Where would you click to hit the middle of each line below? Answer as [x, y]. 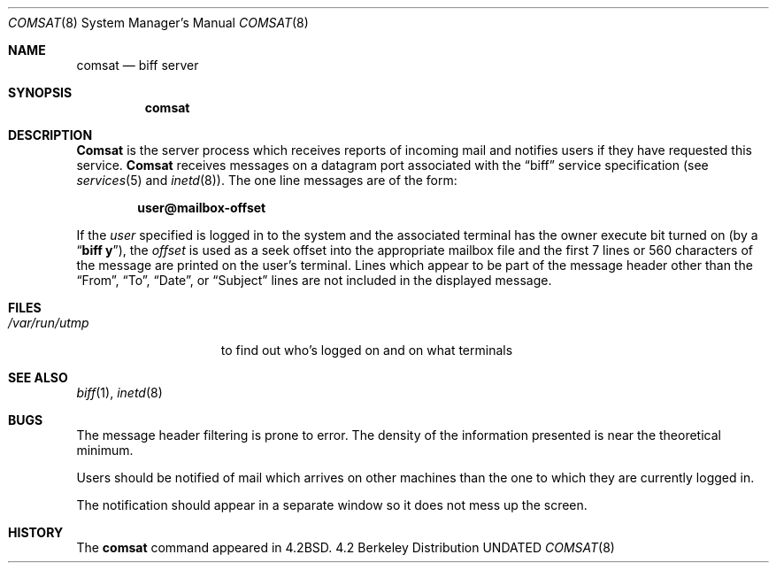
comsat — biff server [138, 65]
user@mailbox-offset [202, 208]
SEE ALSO [38, 377]
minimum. [105, 450]
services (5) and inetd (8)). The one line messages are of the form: [267, 180]
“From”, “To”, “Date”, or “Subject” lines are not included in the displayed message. [314, 280]
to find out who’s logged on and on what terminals [367, 350]
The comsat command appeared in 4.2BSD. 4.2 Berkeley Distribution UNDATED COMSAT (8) [346, 547]
